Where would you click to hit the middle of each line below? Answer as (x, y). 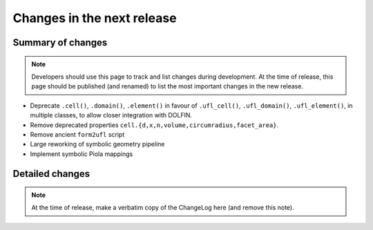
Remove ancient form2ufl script (77, 134)
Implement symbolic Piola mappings (82, 154)
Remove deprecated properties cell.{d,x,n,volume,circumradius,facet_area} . (154, 125)
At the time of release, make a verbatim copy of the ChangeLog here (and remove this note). (163, 208)
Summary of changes (60, 42)
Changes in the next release (95, 18)
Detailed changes (51, 174)
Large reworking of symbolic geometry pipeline (97, 144)
